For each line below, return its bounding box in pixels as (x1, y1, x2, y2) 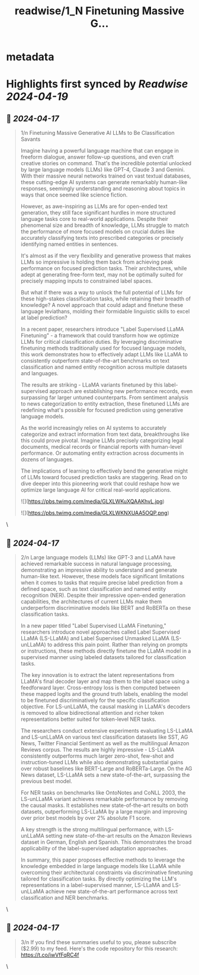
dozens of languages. (20, 456, 74, 463)
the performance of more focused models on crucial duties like (20, 228, 175, 235)
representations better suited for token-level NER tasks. (20, 716, 157, 723)
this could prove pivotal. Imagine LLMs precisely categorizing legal (20, 437, 184, 444)
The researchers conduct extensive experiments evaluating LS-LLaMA (20, 727, 193, 734)
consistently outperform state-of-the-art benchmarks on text (20, 357, 170, 365)
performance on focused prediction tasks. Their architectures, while (20, 265, 187, 272)
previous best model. (20, 778, 73, 784)
